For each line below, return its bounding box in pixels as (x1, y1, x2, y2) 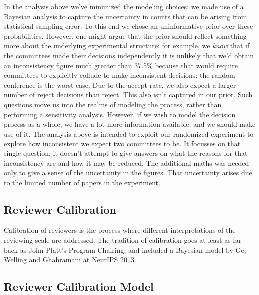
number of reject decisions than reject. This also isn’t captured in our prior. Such (4, 89, 253, 100)
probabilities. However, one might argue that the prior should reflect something (4, 30, 247, 41)
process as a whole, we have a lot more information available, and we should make (4, 119, 256, 129)
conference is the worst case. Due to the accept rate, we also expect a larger (4, 79, 236, 90)
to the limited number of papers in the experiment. (4, 177, 160, 187)
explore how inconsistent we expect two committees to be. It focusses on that (4, 138, 241, 148)
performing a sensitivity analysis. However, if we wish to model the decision (4, 109, 236, 119)
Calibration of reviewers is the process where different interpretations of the (4, 225, 236, 235)
